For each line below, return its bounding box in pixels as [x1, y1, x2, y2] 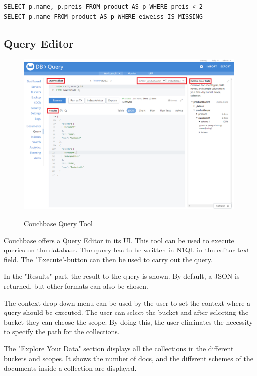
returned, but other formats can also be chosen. [4, 281, 148, 291]
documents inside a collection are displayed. [4, 363, 137, 373]
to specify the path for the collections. [4, 326, 120, 337]
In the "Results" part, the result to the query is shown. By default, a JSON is [4, 271, 240, 281]
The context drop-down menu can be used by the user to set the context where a [4, 297, 251, 308]
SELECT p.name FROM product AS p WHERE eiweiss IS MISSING [4, 13, 203, 20]
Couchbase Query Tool [24, 218, 93, 229]
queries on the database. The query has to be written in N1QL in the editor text [4, 245, 250, 255]
